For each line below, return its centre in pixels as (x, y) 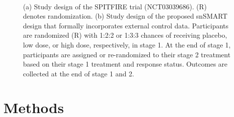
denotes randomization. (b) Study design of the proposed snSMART (125, 16)
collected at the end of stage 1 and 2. (79, 73)
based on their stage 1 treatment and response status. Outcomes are (125, 64)
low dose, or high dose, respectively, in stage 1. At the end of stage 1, (127, 44)
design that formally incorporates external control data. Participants (126, 25)
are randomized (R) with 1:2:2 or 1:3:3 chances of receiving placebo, (125, 35)
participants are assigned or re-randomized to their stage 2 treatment (127, 54)
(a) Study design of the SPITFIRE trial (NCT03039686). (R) (115, 6)
